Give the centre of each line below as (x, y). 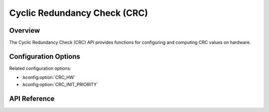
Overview (25, 30)
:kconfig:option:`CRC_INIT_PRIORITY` (60, 84)
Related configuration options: (40, 68)
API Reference (32, 98)
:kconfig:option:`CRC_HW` (49, 77)
